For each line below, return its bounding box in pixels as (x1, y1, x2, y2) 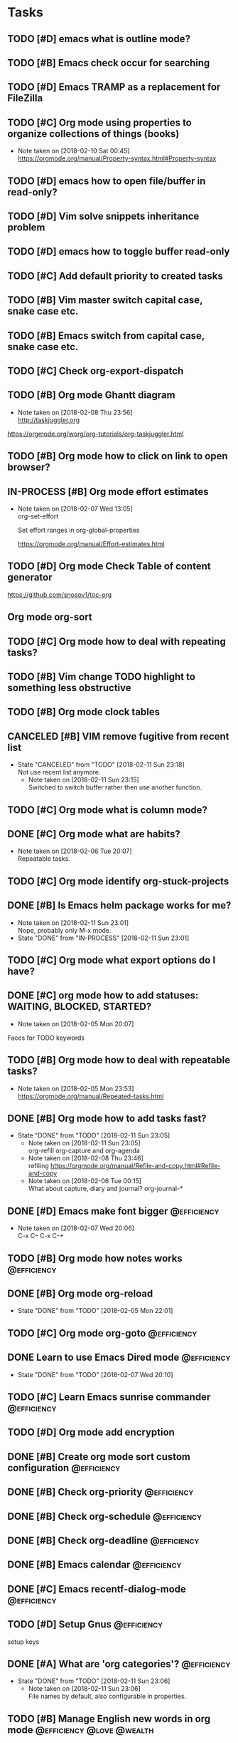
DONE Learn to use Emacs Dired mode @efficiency (7, 1351, 231, 1364)
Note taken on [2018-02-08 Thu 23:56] (17, 408, 133, 416)
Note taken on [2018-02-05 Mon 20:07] (17, 1019, 134, 1028)
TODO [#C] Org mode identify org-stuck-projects (7, 875, 229, 887)
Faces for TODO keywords (7, 1033, 85, 1042)
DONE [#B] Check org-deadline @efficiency (7, 1534, 200, 1546)
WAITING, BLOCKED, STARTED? (7, 1001, 152, 1013)
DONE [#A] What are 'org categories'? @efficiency (7, 1657, 231, 1670)
